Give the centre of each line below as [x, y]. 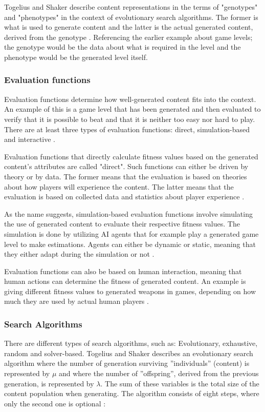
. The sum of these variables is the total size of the [180, 383]
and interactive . [30, 139]
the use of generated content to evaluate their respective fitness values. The [122, 224]
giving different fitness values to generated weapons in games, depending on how [130, 291]
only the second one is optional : [55, 403]
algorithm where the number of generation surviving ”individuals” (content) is [127, 363]
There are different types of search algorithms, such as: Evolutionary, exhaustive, [131, 343]
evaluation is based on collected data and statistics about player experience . [124, 197]
